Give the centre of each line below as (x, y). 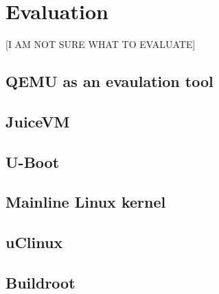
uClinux (34, 242)
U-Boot (33, 161)
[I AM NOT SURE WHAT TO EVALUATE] (101, 44)
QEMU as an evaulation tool (109, 81)
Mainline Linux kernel (86, 202)
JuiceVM (38, 121)
